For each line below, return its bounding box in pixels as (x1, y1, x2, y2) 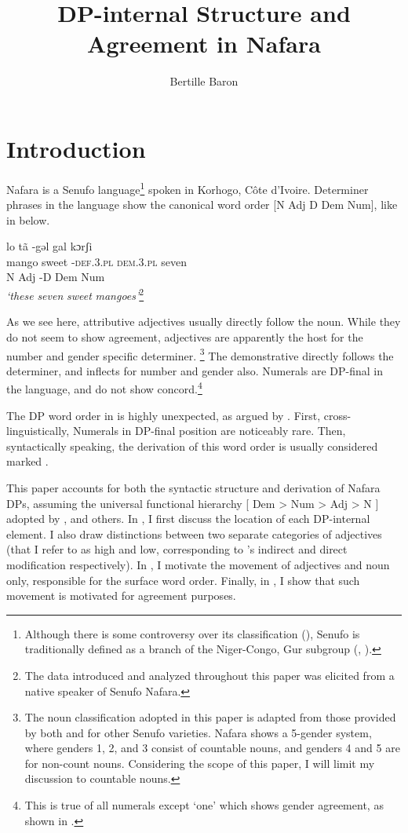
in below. (6, 211, 50, 228)
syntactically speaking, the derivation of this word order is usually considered (6, 437, 378, 454)
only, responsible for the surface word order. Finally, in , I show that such (6, 572, 360, 588)
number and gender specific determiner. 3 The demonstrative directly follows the (6, 345, 394, 364)
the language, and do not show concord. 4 (6, 378, 202, 396)
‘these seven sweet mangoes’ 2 (6, 285, 144, 303)
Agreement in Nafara (87, 27, 321, 60)
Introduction (6, 132, 146, 164)
